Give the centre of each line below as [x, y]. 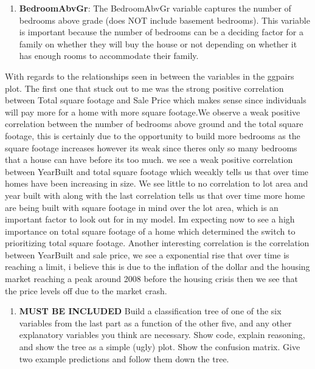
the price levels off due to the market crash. [86, 290]
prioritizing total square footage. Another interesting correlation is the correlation [157, 243]
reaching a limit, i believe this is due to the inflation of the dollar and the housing [157, 267]
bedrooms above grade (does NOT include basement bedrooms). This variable [164, 20]
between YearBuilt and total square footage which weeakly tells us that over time [157, 171]
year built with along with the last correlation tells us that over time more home [155, 195]
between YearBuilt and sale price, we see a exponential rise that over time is [147, 254]
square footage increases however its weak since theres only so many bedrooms [151, 147]
